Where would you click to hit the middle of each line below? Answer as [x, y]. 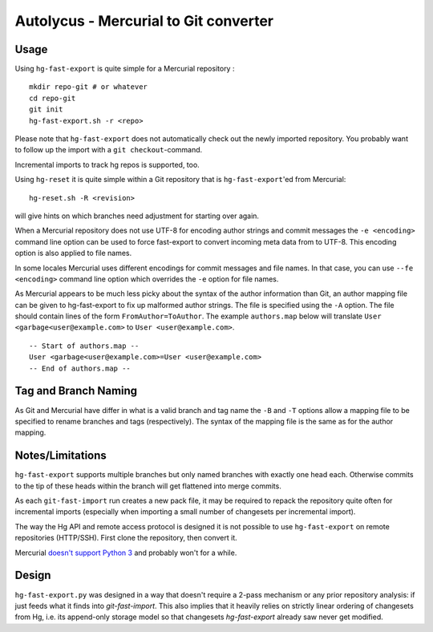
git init [46, 109]
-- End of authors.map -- [80, 368]
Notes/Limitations [61, 456]
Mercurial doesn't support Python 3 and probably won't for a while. [126, 553]
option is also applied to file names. [73, 253]
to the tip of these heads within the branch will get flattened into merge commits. [148, 486]
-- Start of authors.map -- [84, 346]
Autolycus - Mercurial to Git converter [144, 21]
